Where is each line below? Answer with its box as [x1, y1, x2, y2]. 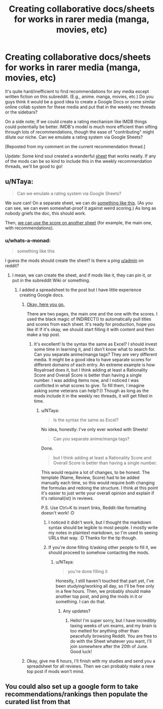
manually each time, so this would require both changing [41, 480, 155, 486]
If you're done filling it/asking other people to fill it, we [48, 545, 157, 551]
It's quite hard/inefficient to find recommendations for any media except [5, 88, 149, 94]
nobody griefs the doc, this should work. [5, 210, 87, 216]
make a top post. [26, 332, 61, 337]
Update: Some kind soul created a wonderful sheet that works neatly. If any [5, 153, 157, 159]
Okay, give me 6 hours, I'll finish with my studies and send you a [26, 658, 156, 664]
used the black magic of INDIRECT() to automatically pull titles [26, 316, 152, 322]
